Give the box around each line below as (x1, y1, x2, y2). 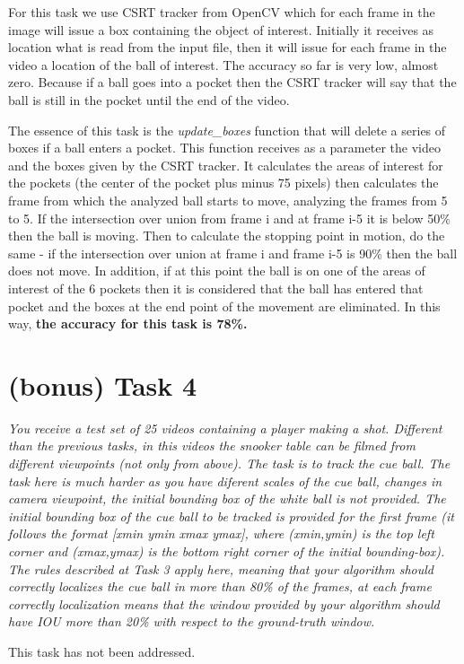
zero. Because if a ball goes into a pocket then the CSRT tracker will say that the (8, 73, 457, 92)
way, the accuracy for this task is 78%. (8, 314, 248, 333)
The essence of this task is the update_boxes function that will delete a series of (8, 120, 446, 139)
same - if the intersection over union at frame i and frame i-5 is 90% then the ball (8, 243, 458, 262)
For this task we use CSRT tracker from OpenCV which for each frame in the (8, 3, 435, 21)
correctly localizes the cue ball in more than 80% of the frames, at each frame (8, 577, 432, 596)
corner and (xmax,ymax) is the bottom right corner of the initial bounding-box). (8, 541, 445, 560)
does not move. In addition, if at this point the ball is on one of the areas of (8, 261, 425, 280)
